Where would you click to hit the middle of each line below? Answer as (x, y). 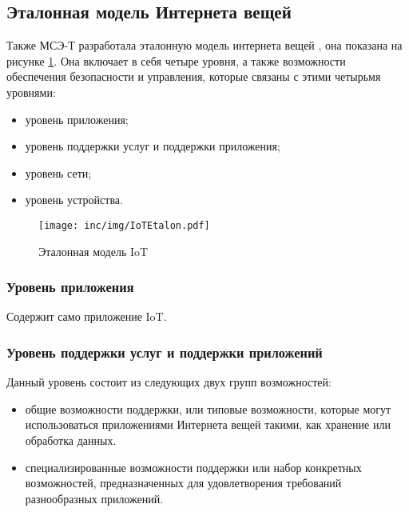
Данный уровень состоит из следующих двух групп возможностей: (169, 382)
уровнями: (31, 92)
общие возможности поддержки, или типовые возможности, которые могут (208, 408)
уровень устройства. (74, 200)
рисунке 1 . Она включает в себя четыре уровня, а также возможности (176, 60)
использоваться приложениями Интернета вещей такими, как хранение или (208, 424)
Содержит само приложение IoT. (87, 316)
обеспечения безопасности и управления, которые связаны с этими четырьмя (194, 76)
